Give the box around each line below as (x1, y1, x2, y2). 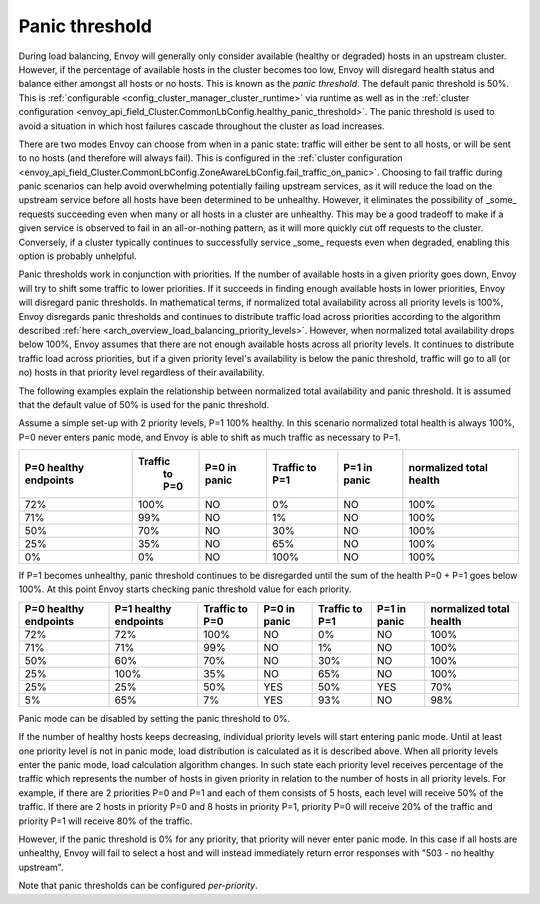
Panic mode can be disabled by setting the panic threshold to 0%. (18, 712, 290, 724)
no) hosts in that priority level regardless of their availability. (18, 366, 265, 379)
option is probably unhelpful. (18, 250, 137, 262)
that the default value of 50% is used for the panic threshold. (18, 398, 270, 410)
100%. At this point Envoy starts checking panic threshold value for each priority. (18, 583, 352, 595)
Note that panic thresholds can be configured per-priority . (18, 880, 259, 892)
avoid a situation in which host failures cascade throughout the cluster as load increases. (18, 120, 385, 132)
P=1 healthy (114, 601, 172, 615)
